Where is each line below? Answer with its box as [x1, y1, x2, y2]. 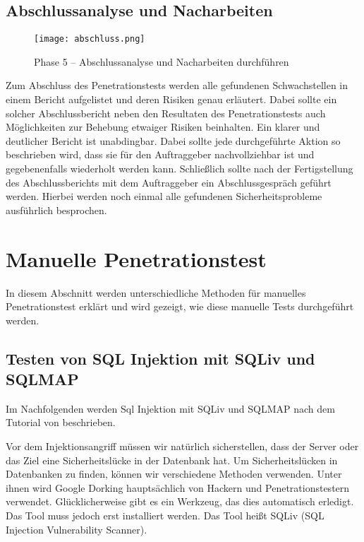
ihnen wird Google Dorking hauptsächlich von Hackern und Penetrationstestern [6, 480, 350, 495]
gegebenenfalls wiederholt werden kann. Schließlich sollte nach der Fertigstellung [6, 161, 353, 176]
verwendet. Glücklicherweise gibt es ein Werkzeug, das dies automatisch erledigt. [6, 494, 354, 509]
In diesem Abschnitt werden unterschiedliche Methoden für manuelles [6, 285, 306, 300]
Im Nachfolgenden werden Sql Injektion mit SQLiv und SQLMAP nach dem [6, 401, 335, 416]
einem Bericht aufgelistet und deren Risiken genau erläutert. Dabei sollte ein [6, 92, 337, 107]
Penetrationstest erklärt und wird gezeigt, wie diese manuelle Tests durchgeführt [6, 299, 354, 314]
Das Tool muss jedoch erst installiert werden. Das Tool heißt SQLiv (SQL [6, 508, 324, 523]
